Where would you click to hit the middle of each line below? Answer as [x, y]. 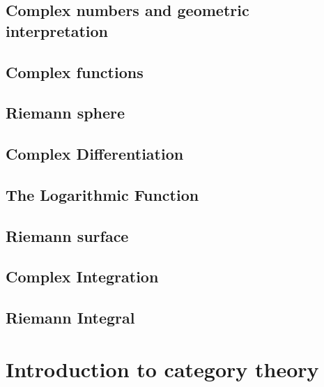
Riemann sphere [65, 113]
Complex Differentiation [95, 154]
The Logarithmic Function [102, 194]
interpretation [57, 30]
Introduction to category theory [162, 369]
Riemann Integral [70, 318]
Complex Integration [82, 276]
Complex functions [75, 71]
